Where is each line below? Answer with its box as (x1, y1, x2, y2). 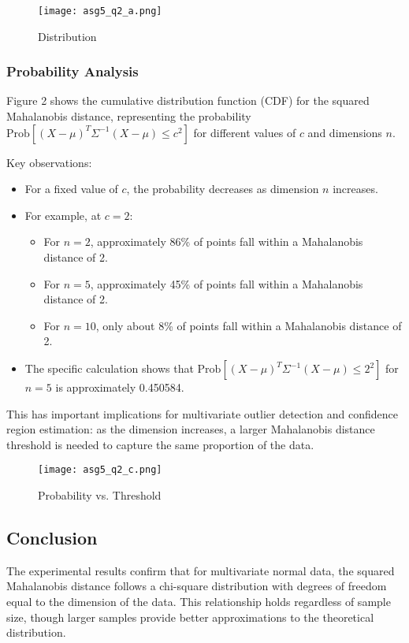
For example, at (24, 206, 102, 223)
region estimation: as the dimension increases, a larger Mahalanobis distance (6, 421, 375, 437)
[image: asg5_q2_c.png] (38, 464, 162, 476)
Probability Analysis (6, 61, 139, 81)
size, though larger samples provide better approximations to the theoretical (6, 608, 374, 625)
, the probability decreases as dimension (126, 180, 319, 197)
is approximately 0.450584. (55, 379, 184, 395)
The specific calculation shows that (24, 360, 194, 376)
